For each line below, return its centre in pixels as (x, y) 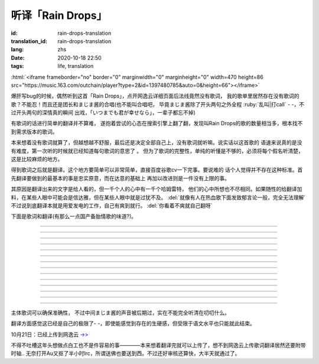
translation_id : (29, 41)
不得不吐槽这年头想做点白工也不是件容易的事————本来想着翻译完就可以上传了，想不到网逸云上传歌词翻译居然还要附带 (158, 345)
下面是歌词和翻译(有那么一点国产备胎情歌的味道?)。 (74, 216)
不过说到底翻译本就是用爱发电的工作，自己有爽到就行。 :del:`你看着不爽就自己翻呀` (112, 205)
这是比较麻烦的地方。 (37, 159)
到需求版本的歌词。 (34, 131)
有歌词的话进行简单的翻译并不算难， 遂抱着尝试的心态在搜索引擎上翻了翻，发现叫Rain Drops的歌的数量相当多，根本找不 (157, 123)
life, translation (76, 66)
